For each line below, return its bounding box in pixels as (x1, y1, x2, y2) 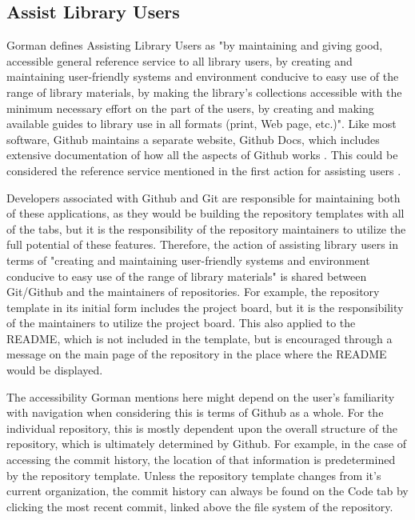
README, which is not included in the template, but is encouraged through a (6, 330, 393, 346)
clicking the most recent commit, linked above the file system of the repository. (6, 498, 393, 514)
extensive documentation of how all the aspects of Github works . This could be (6, 146, 398, 163)
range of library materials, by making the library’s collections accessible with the (6, 83, 402, 100)
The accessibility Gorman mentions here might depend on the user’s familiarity (6, 388, 395, 405)
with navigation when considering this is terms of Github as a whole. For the (6, 404, 384, 421)
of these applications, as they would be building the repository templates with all (6, 205, 405, 222)
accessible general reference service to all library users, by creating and (6, 52, 353, 69)
